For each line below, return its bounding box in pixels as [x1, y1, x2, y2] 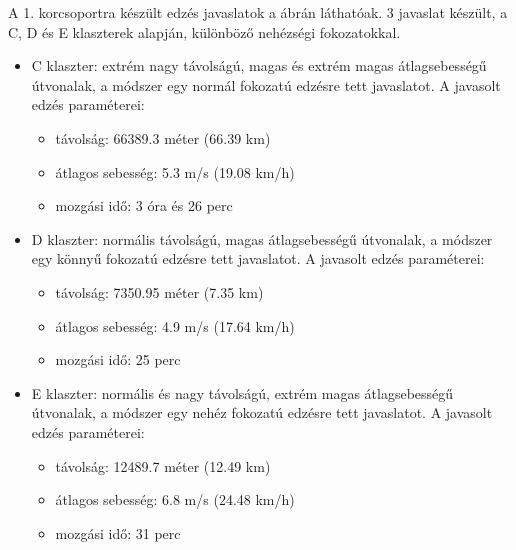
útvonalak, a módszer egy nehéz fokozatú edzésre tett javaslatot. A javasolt [31, 402, 493, 423]
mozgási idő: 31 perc [55, 522, 181, 543]
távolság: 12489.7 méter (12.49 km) [55, 455, 271, 476]
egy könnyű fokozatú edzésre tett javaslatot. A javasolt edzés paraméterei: [31, 248, 485, 269]
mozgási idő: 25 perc [55, 349, 181, 370]
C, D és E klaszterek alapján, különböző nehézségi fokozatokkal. [8, 21, 401, 42]
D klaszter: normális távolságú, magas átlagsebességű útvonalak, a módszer [31, 228, 493, 249]
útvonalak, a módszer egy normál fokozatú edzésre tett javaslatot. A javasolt [31, 74, 501, 95]
